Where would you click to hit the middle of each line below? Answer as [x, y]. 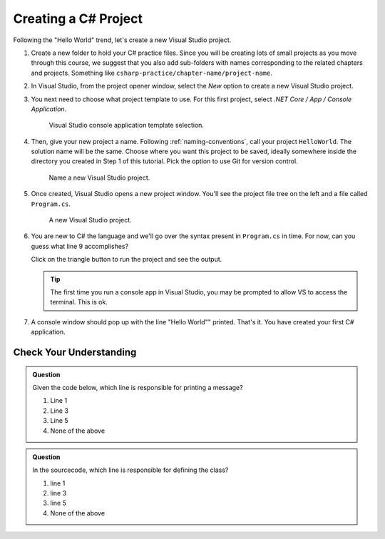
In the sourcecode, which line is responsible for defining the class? [130, 470]
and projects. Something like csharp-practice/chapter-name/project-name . [152, 73]
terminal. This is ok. [79, 302]
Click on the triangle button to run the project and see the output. [127, 260]
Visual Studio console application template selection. [127, 125]
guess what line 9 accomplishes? [79, 246]
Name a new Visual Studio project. [99, 178]
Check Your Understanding [75, 352]
